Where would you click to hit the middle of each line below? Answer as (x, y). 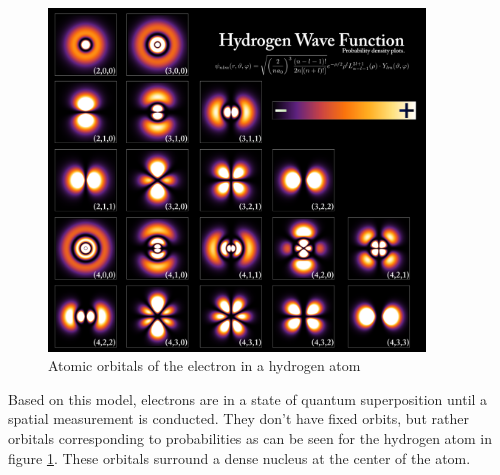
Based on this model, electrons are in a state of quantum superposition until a (248, 398)
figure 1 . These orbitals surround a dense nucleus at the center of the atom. (239, 457)
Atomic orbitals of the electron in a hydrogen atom (204, 365)
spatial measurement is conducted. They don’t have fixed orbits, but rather (238, 418)
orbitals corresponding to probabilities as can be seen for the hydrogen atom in (250, 437)
